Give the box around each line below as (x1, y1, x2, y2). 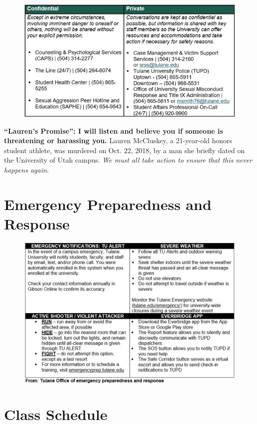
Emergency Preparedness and (4, 194, 212, 214)
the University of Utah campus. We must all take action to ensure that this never (4, 155, 253, 165)
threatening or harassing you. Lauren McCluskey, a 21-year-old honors (4, 135, 233, 146)
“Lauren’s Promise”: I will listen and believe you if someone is (4, 125, 223, 136)
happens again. (4, 164, 49, 175)
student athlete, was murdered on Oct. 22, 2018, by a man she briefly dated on (4, 145, 245, 155)
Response (4, 213, 70, 233)
